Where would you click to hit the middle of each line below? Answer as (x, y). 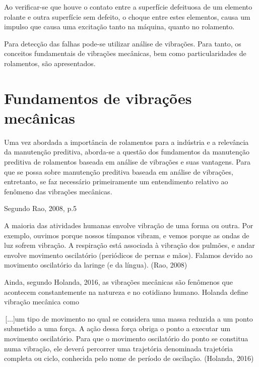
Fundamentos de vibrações (98, 98)
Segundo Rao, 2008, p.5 (41, 208)
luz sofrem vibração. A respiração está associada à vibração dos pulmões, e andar (129, 245)
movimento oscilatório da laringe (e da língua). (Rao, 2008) (96, 265)
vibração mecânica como (42, 302)
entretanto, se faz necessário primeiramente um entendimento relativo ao (116, 181)
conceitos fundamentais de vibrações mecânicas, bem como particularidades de (125, 53)
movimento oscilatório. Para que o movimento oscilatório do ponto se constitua (126, 338)
